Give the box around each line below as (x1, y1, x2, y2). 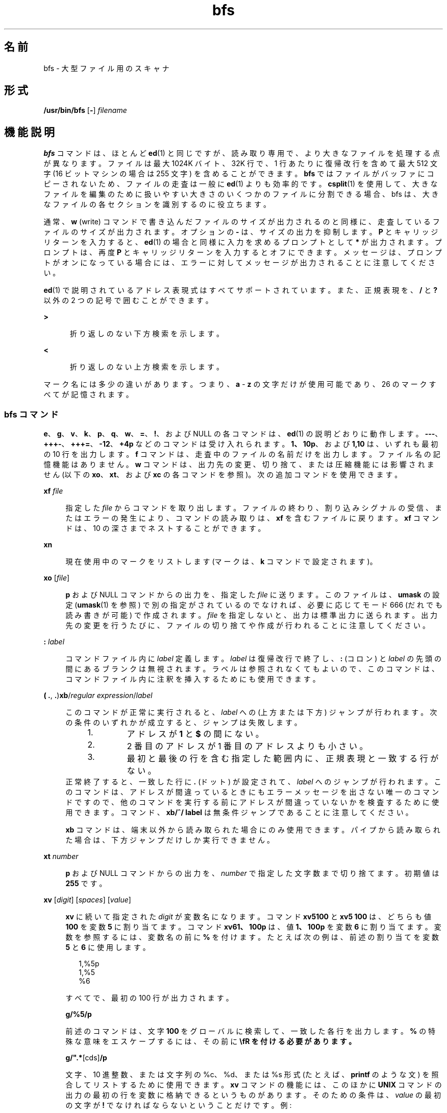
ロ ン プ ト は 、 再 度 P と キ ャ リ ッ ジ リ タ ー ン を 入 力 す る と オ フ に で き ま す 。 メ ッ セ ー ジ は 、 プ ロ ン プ (43, 248, 442, 257)
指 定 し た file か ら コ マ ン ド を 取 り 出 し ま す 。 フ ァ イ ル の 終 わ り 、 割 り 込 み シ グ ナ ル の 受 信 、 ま (65, 503, 442, 513)
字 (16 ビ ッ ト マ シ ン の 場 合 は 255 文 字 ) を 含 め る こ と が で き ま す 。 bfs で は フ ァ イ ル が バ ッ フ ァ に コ (43, 169, 434, 178)
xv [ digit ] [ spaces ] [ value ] (43, 895, 131, 905)
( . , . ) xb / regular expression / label (43, 691, 153, 700)
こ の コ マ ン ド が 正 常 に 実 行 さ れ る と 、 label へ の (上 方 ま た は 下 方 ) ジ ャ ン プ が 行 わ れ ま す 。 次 (65, 708, 437, 717)
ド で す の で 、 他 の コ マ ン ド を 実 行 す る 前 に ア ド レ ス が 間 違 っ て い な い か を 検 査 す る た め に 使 (65, 798, 439, 807)
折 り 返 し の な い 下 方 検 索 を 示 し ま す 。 (70, 329, 224, 338)
